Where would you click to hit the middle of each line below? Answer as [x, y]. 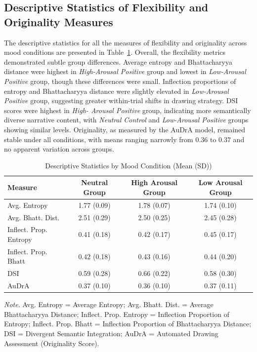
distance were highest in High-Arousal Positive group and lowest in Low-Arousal [125, 71]
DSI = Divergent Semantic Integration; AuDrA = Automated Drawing [111, 333]
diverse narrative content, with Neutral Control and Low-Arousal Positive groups [126, 120]
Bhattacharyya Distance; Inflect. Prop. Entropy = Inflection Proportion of [117, 314]
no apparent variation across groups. [59, 149]
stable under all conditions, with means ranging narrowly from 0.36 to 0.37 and [124, 139]
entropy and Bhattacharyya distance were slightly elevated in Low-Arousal [116, 91]
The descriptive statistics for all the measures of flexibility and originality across [126, 42]
